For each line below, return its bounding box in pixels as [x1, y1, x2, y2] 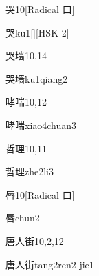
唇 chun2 [5, 210, 40, 225]
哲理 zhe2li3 [5, 164, 54, 179]
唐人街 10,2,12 [5, 233, 64, 248]
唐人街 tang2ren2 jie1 [5, 257, 94, 271]
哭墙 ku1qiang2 [5, 71, 68, 86]
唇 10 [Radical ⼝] [5, 187, 75, 201]
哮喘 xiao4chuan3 [5, 117, 77, 132]
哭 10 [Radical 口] [5, 2, 75, 16]
